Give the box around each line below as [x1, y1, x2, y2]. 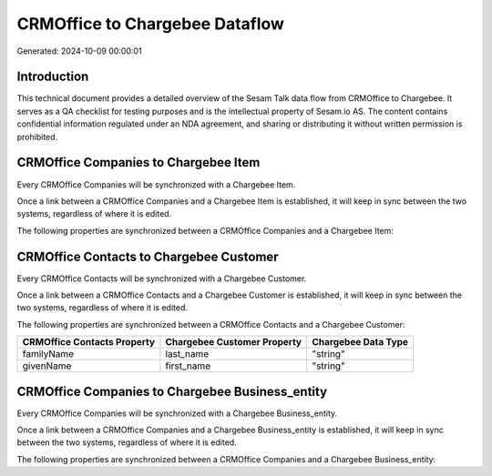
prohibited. [16, 131, 58, 142]
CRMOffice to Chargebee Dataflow [16, 14, 284, 34]
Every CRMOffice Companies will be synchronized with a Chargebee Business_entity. [16, 408, 338, 419]
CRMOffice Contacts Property [22, 336, 155, 349]
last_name [165, 348, 210, 360]
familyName [22, 348, 75, 360]
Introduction [16, 69, 89, 85]
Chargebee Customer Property [165, 336, 302, 349]
